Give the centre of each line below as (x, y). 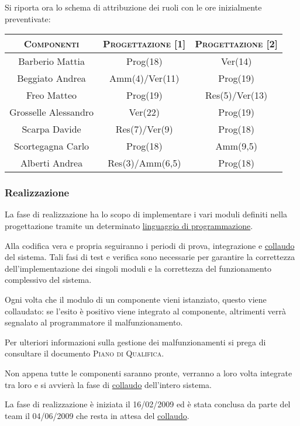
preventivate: (28, 18)
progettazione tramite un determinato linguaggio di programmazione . (129, 226)
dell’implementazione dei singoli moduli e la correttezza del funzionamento (138, 268)
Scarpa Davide (51, 129)
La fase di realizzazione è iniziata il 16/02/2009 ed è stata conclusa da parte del (148, 404)
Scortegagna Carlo (52, 146)
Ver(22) (144, 112)
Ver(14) (236, 61)
